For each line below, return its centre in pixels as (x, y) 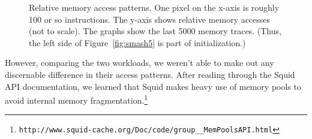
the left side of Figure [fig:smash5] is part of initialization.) (137, 42)
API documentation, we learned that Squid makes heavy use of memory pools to (153, 86)
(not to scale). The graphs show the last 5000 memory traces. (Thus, (155, 31)
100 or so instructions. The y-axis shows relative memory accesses (150, 19)
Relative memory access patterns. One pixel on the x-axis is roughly (154, 7)
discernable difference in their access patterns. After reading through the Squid (150, 74)
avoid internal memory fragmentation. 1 (76, 99)
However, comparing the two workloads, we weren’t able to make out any (139, 63)
